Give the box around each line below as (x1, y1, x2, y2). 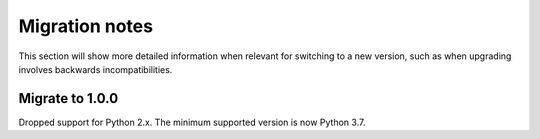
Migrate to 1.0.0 (18, 90, 119, 107)
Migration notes (18, 15, 154, 37)
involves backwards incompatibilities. (18, 63, 173, 75)
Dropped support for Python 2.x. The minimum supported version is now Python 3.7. (18, 116, 366, 128)
